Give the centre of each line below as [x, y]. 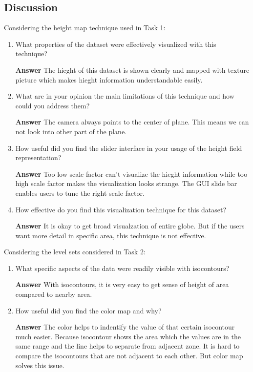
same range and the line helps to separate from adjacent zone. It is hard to [127, 346]
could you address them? [53, 105]
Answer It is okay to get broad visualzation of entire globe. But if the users [130, 226]
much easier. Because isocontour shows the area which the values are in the [128, 336]
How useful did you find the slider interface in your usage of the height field [129, 148]
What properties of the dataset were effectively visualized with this [116, 44]
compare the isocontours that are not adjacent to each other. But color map [129, 356]
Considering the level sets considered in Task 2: [75, 252]
